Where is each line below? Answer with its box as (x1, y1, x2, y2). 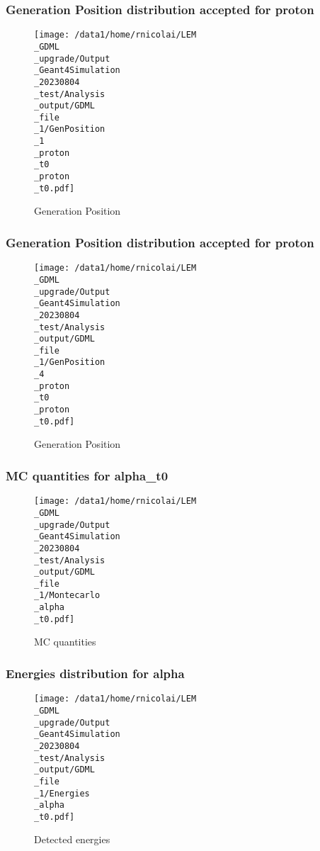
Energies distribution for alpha (6, 664, 185, 682)
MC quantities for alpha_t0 (6, 466, 168, 484)
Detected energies (34, 832, 110, 847)
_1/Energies (34, 788, 90, 799)
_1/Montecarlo (34, 590, 101, 601)
